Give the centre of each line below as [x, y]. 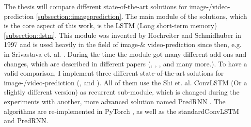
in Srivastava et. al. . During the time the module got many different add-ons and [125, 54]
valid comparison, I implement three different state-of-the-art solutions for [114, 73]
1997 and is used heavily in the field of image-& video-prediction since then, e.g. [123, 44]
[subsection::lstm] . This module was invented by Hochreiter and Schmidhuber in [123, 35]
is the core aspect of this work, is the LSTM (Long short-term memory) [110, 25]
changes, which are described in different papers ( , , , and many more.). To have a [126, 63]
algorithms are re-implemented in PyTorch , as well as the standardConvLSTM [122, 111]
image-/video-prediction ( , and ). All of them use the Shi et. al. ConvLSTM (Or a [126, 82]
